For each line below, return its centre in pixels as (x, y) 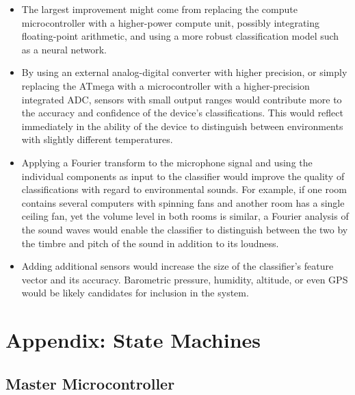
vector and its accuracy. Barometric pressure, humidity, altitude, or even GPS (185, 279)
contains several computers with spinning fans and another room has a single (183, 202)
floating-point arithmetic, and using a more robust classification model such (180, 36)
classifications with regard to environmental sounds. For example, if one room (184, 189)
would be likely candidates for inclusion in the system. (135, 293)
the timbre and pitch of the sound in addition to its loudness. (150, 243)
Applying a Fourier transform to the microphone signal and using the (167, 162)
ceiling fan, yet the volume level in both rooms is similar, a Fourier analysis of (185, 216)
